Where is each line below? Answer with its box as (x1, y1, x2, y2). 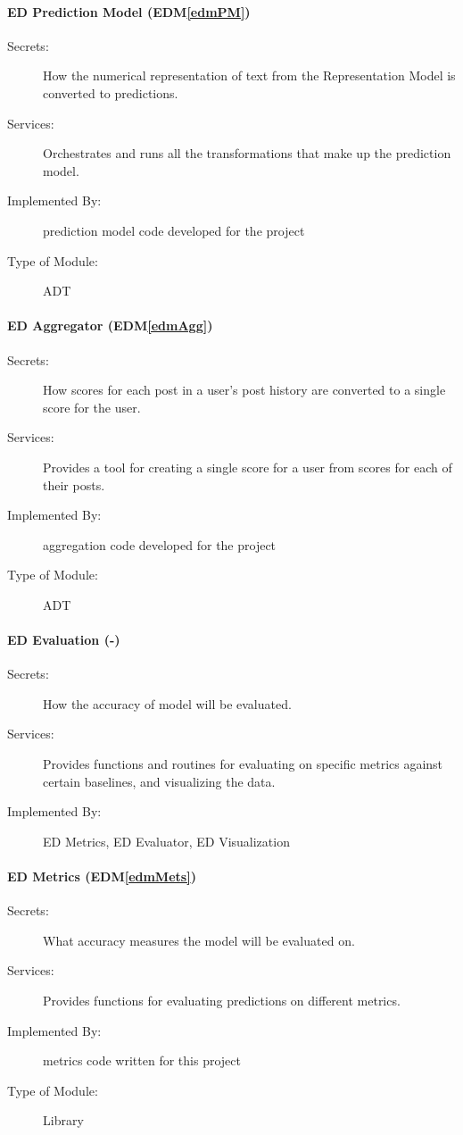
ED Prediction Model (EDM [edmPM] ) (7, 2, 251, 21)
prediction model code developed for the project (43, 221, 305, 239)
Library (43, 1111, 84, 1130)
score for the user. (43, 397, 141, 416)
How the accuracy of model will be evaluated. (43, 694, 292, 713)
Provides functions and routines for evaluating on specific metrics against (43, 755, 443, 773)
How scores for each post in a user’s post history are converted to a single (43, 380, 446, 399)
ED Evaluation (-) (7, 630, 120, 649)
